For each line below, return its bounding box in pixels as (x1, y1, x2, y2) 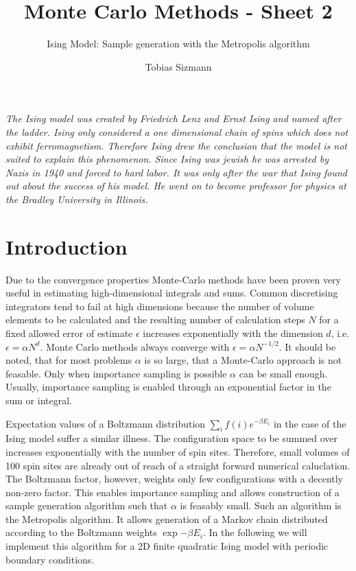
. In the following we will (202, 525, 307, 539)
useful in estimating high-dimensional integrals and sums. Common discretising (5, 285, 338, 300)
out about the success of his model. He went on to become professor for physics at (5, 178, 346, 193)
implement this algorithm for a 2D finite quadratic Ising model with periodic (5, 539, 329, 553)
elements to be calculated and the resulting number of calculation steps (5, 312, 305, 327)
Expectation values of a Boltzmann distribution (5, 416, 206, 430)
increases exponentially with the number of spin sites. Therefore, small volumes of (5, 444, 350, 458)
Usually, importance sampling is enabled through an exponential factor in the (5, 380, 331, 394)
